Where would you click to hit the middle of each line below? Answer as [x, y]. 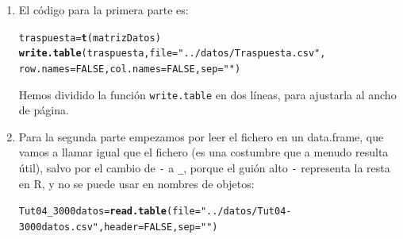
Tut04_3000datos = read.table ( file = [109, 212]
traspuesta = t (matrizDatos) [90, 38]
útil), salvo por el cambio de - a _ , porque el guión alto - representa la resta [204, 168]
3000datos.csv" [59, 227]
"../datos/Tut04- [246, 212]
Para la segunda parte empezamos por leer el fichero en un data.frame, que [201, 136]
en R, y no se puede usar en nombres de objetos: [136, 183]
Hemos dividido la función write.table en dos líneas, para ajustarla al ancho [207, 94]
